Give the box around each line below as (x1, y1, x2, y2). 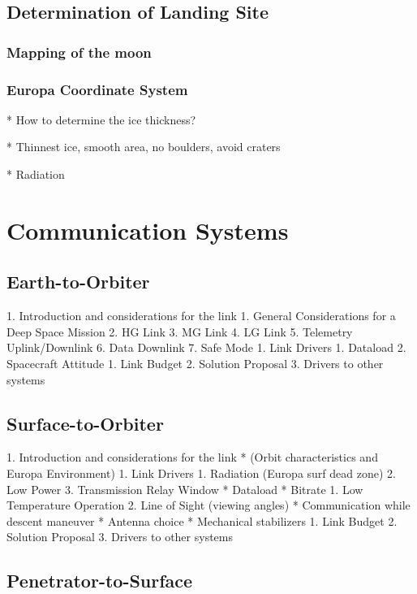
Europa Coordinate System (6, 79, 188, 99)
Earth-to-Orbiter (6, 269, 150, 294)
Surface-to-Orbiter (6, 410, 164, 436)
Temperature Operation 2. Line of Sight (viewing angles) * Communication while (6, 496, 411, 514)
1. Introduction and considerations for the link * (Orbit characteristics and (6, 449, 378, 466)
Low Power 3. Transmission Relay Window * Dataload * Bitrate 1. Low (6, 480, 363, 497)
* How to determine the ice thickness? (6, 111, 196, 128)
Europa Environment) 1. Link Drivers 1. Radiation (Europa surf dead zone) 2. (6, 464, 396, 481)
